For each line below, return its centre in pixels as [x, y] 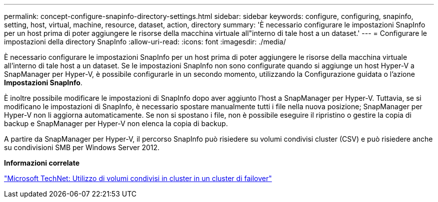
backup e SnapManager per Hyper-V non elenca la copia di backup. [116, 123]
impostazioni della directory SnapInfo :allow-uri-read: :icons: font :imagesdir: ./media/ [145, 42]
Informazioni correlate [42, 163]
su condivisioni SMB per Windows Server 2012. [82, 147]
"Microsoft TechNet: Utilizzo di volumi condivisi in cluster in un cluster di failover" [138, 178]
